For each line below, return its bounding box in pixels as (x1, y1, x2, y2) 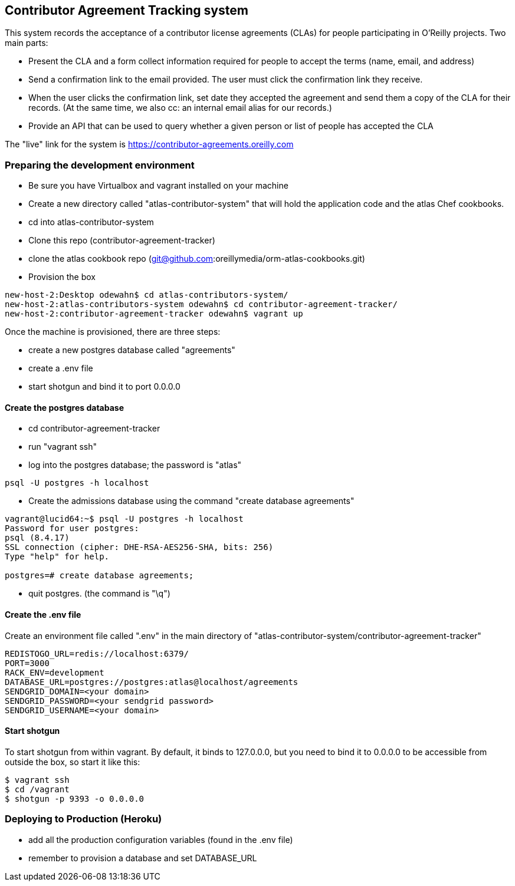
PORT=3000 (5, 658, 50, 668)
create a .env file (28, 363, 93, 374)
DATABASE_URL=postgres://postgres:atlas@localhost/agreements (5, 677, 298, 687)
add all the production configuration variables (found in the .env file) (28, 834, 293, 845)
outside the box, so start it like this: (5, 756, 140, 767)
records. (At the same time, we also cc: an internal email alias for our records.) (28, 103, 332, 113)
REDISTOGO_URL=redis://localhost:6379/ (5, 648, 189, 658)
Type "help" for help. (5, 552, 110, 562)
